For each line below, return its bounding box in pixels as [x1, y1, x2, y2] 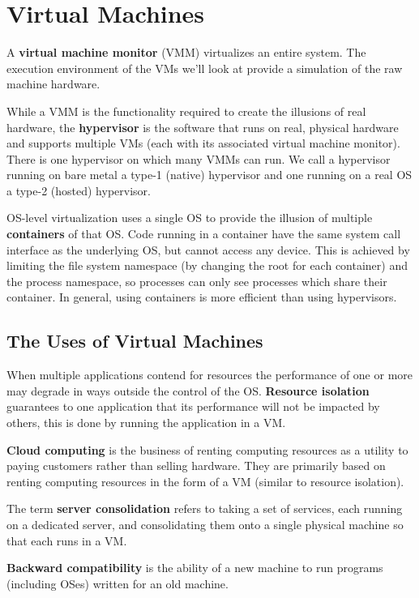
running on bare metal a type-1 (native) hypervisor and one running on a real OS [6, 166, 413, 183]
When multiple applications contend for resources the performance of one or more [6, 366, 413, 383]
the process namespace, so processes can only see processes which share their [6, 272, 387, 289]
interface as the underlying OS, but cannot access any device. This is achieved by [6, 241, 410, 258]
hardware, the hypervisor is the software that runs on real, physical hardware [6, 118, 399, 135]
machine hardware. [6, 75, 100, 92]
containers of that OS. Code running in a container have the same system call [6, 225, 401, 242]
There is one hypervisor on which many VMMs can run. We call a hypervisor [6, 150, 391, 167]
